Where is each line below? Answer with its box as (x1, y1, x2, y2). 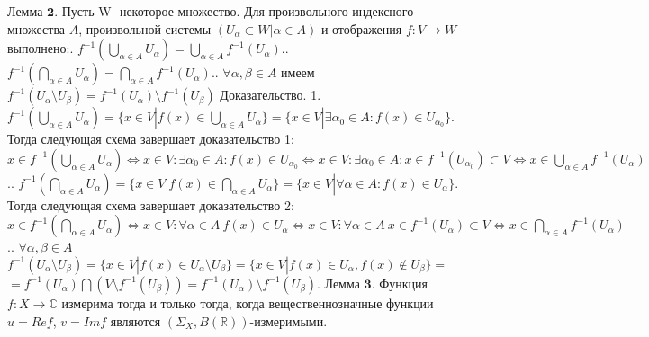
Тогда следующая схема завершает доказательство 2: (7, 195, 294, 214)
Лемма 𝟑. (324, 278, 375, 291)
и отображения (320, 19, 402, 38)
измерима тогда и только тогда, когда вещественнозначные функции (61, 293, 434, 312)
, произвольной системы (78, 19, 212, 38)
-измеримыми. (249, 311, 328, 330)
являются (110, 311, 161, 330)
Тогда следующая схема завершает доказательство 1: (7, 129, 294, 148)
